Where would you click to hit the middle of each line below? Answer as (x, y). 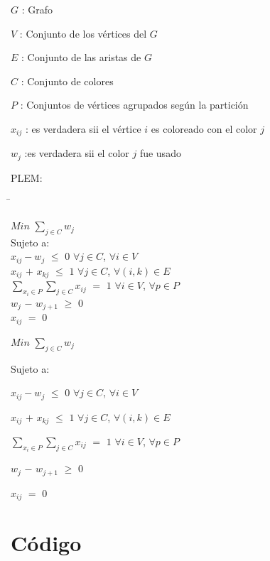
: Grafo (37, 9)
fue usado (160, 153)
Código (46, 542)
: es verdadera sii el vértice (83, 128)
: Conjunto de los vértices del (83, 33)
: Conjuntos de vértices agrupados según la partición (134, 105)
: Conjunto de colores (67, 81)
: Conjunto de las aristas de (81, 57)
